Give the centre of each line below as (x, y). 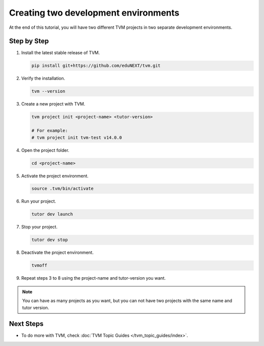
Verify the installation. (43, 79)
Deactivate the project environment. (57, 253)
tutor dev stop (50, 240)
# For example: (50, 131)
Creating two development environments (94, 13)
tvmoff (39, 265)
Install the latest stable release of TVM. (61, 53)
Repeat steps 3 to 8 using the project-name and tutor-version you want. (93, 278)
